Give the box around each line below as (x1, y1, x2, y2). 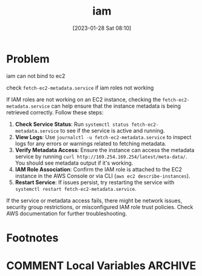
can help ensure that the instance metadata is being (51, 102, 181, 109)
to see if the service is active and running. (60, 126, 165, 134)
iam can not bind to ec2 (6, 72, 66, 80)
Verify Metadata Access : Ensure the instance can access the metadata (15, 146, 195, 153)
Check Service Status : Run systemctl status (15, 120, 129, 128)
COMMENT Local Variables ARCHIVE (6, 259, 197, 273)
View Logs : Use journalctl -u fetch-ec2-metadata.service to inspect (15, 133, 192, 140)
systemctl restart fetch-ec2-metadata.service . (15, 185, 136, 192)
